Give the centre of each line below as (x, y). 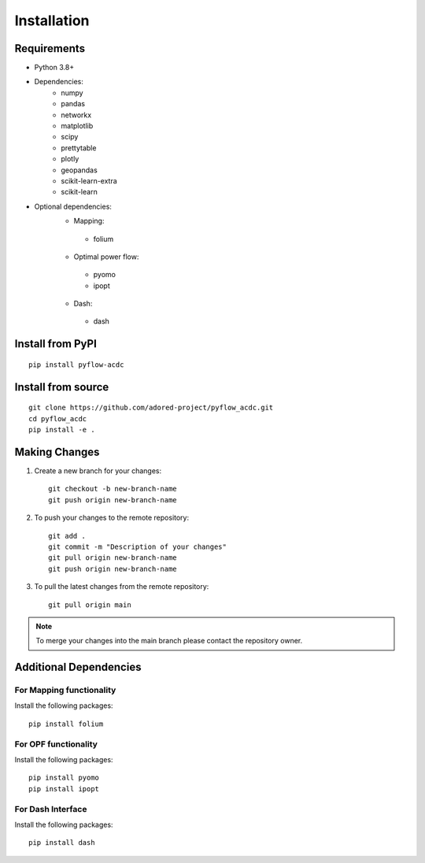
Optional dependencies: (73, 206)
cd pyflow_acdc (58, 419)
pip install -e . (62, 430)
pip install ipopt (64, 789)
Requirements (50, 48)
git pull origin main (90, 605)
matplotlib (77, 126)
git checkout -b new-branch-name (113, 489)
